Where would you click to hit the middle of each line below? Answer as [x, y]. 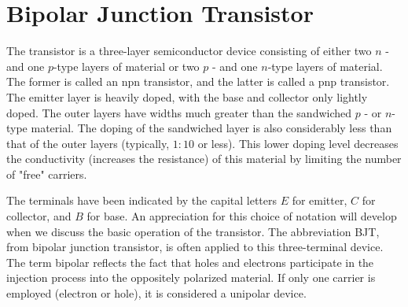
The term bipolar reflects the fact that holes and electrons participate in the [190, 262]
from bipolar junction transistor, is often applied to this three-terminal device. [195, 247]
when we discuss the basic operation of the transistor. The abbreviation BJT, [193, 231]
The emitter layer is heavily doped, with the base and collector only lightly [187, 96]
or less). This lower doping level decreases [298, 143]
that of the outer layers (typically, [88, 143]
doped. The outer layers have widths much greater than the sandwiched [179, 112]
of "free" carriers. [47, 174]
